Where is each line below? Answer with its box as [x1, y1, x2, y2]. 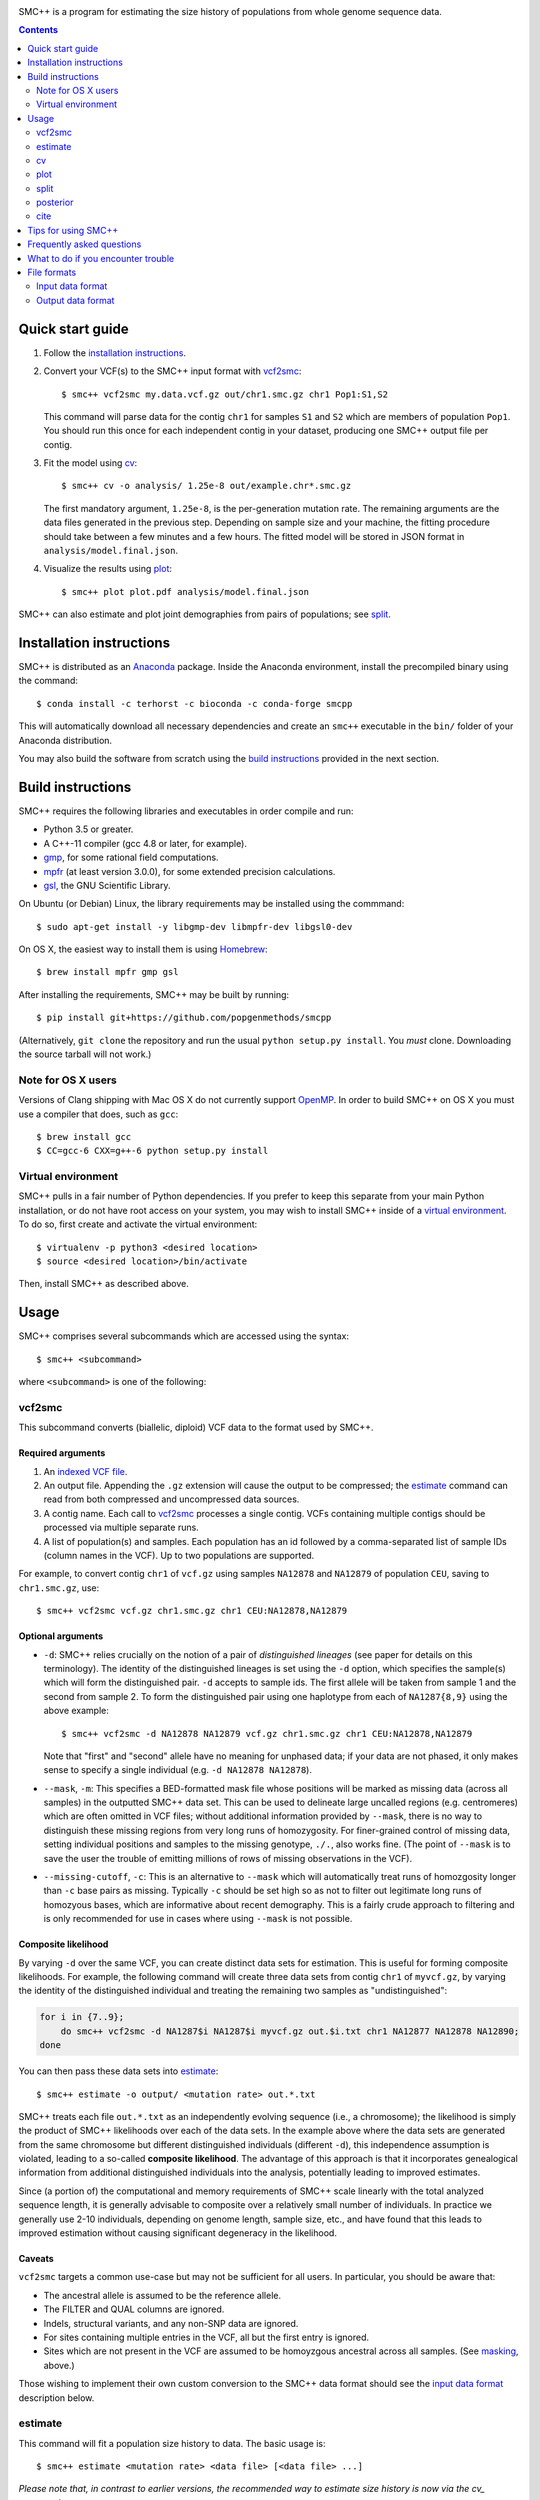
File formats [27, 266, 77, 279]
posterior [36, 196, 74, 209]
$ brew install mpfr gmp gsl [36, 966, 179, 978]
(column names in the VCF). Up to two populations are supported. [43, 1550, 315, 1561]
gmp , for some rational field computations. [43, 851, 219, 864]
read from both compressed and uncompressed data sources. [43, 1493, 300, 1505]
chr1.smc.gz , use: [18, 1581, 100, 1594]
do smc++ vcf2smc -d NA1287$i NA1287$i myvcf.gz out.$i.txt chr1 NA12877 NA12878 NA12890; [60, 2025, 520, 2037]
